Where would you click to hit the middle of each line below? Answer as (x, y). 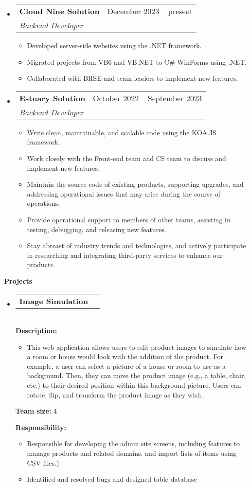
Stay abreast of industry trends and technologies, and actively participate (136, 245)
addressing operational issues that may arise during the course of (124, 193)
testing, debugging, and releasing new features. (97, 229)
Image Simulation (54, 301)
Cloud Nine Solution (59, 11)
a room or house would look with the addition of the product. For (125, 356)
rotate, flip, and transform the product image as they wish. (115, 394)
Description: (36, 331)
